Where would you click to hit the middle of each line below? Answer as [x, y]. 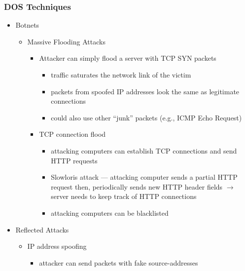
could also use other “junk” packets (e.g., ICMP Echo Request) [146, 117]
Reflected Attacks [42, 229]
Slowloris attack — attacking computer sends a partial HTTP [144, 177]
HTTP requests [74, 160]
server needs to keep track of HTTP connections [124, 196]
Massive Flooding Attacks [66, 41]
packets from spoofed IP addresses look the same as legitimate [145, 91]
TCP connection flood [72, 134]
